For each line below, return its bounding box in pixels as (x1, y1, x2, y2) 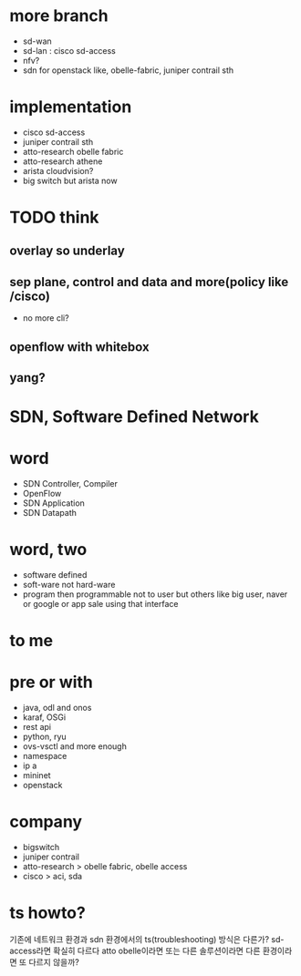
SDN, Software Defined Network (9, 406, 260, 427)
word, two (9, 539, 88, 560)
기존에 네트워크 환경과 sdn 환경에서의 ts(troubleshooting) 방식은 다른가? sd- (9, 934, 285, 945)
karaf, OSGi (22, 712, 67, 723)
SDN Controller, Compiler (22, 478, 119, 489)
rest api (22, 722, 52, 733)
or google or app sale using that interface (22, 599, 179, 610)
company (9, 812, 83, 832)
